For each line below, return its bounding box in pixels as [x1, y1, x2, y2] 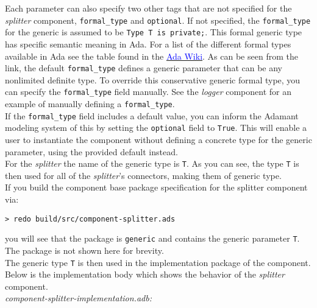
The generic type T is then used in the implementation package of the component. [5, 256, 311, 268]
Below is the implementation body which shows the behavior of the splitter [5, 268, 285, 281]
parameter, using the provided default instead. [5, 145, 178, 158]
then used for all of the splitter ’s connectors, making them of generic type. [5, 169, 282, 181]
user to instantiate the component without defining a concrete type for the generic [5, 133, 312, 145]
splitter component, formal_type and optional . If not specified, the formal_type [5, 13, 311, 26]
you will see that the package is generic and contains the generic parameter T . [5, 232, 300, 245]
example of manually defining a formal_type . [5, 97, 175, 110]
